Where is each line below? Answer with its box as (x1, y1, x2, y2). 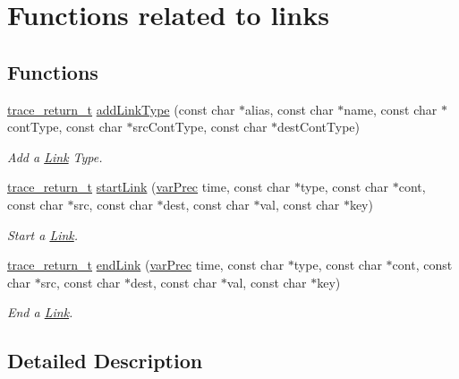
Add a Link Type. (7, 147, 103, 166)
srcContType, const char (132, 117, 268, 136)
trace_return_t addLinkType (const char (7, 99, 235, 118)
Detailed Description (7, 347, 203, 375)
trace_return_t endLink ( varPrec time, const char (7, 255, 285, 274)
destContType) (277, 117, 360, 136)
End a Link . (7, 303, 73, 322)
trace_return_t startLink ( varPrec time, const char (7, 177, 291, 196)
